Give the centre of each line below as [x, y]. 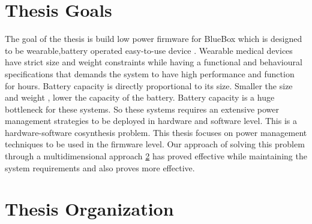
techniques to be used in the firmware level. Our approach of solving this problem [155, 144]
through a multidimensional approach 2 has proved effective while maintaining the [156, 156]
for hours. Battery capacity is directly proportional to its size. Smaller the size [149, 85]
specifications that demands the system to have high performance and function [150, 73]
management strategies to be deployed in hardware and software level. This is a [151, 121]
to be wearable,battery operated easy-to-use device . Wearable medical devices [149, 50]
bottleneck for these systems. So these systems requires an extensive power [142, 109]
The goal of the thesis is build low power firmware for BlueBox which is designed [154, 39]
